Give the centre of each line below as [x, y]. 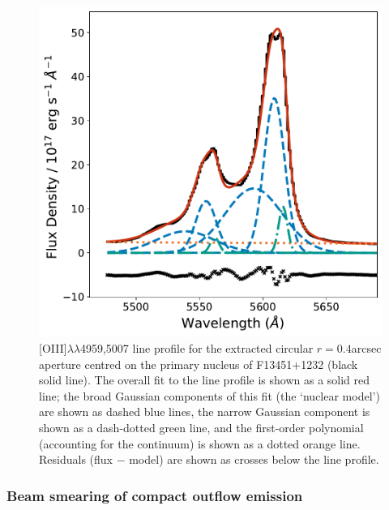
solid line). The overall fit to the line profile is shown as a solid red [205, 380]
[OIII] [53, 348]
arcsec [366, 348]
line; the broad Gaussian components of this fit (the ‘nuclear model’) [209, 395]
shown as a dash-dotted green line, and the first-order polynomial [201, 427]
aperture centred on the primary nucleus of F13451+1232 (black [199, 364]
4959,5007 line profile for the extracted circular [197, 348]
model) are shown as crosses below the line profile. [254, 459]
